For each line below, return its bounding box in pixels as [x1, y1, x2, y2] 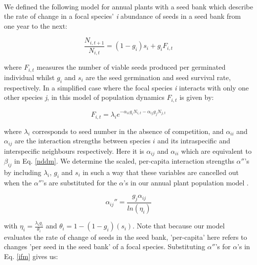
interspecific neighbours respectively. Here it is [4, 145, 144, 156]
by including [4, 167, 42, 177]
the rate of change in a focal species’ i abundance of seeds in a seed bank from [4, 11, 241, 21]
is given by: [179, 92, 214, 102]
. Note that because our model [132, 221, 225, 231]
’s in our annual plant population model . [124, 177, 249, 187]
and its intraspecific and [157, 135, 230, 146]
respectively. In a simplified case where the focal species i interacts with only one [4, 82, 249, 92]
